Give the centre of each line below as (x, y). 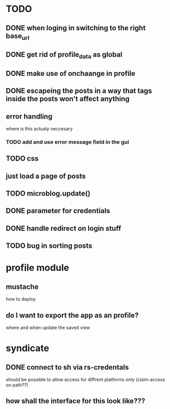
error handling (29, 116)
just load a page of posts (46, 176)
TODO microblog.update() (48, 194)
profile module (38, 268)
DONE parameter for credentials (58, 211)
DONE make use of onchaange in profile (71, 73)
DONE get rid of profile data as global (64, 55)
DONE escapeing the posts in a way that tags (79, 91)
